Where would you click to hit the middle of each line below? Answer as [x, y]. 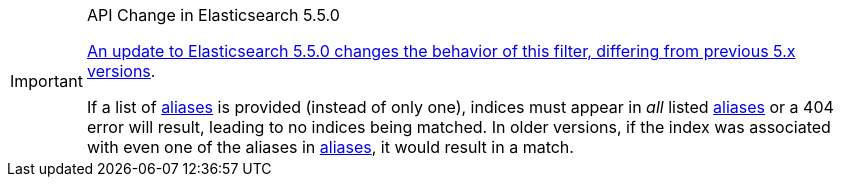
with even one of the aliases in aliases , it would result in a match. [330, 147]
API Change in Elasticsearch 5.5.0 [213, 15]
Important [46, 81]
